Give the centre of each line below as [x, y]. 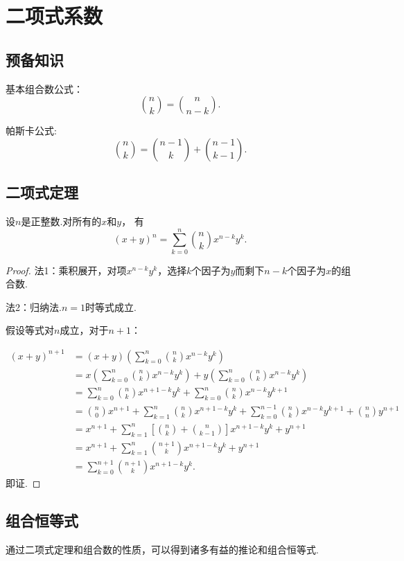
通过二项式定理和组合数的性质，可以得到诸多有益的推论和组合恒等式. [162, 549]
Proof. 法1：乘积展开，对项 [66, 270]
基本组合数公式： [44, 88]
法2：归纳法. [34, 306]
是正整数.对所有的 [61, 221]
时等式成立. [111, 306]
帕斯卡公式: [31, 131]
